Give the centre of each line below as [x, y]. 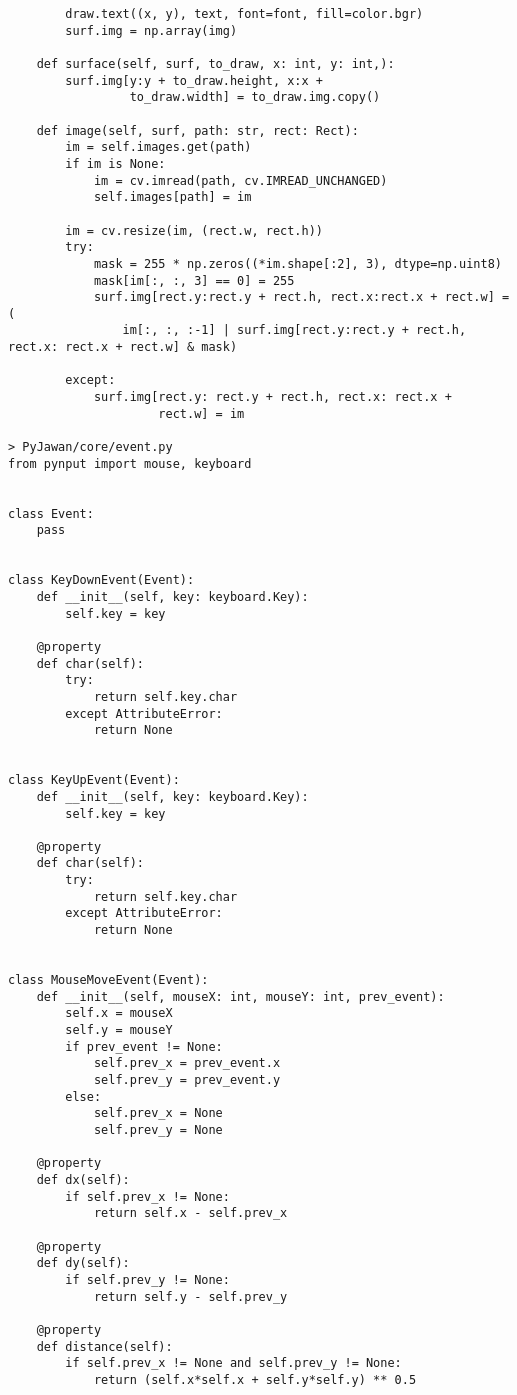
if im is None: [115, 163]
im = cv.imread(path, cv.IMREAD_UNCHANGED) [240, 180]
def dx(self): [83, 1179]
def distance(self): [104, 1346]
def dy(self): [83, 1263]
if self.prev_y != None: [147, 1279]
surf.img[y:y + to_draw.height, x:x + [194, 80]
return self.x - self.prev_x [190, 1213]
